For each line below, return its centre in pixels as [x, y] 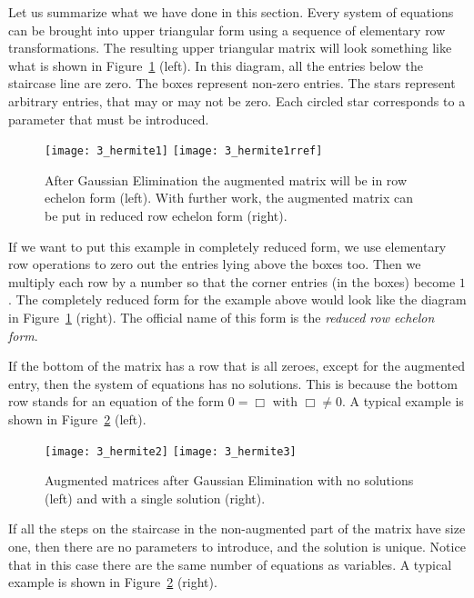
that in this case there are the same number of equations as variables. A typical [230, 564]
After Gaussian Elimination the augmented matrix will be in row [226, 179]
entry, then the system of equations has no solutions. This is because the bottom [233, 383]
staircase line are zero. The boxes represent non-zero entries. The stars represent [232, 83]
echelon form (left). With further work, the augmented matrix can [229, 198]
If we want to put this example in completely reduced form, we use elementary [227, 246]
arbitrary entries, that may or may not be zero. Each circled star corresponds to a [237, 100]
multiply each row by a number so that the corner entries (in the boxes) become [232, 281]
